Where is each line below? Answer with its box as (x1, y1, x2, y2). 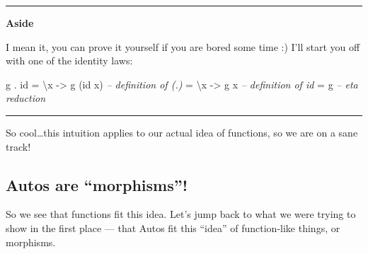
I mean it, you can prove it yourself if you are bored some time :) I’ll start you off (6, 39, 360, 54)
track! (6, 139, 31, 154)
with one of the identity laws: (6, 53, 133, 68)
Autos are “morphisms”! (6, 173, 188, 195)
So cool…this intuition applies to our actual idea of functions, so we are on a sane (6, 125, 358, 139)
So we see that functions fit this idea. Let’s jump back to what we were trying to (6, 207, 356, 221)
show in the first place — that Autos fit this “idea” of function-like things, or (6, 220, 340, 235)
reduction (6, 91, 45, 105)
